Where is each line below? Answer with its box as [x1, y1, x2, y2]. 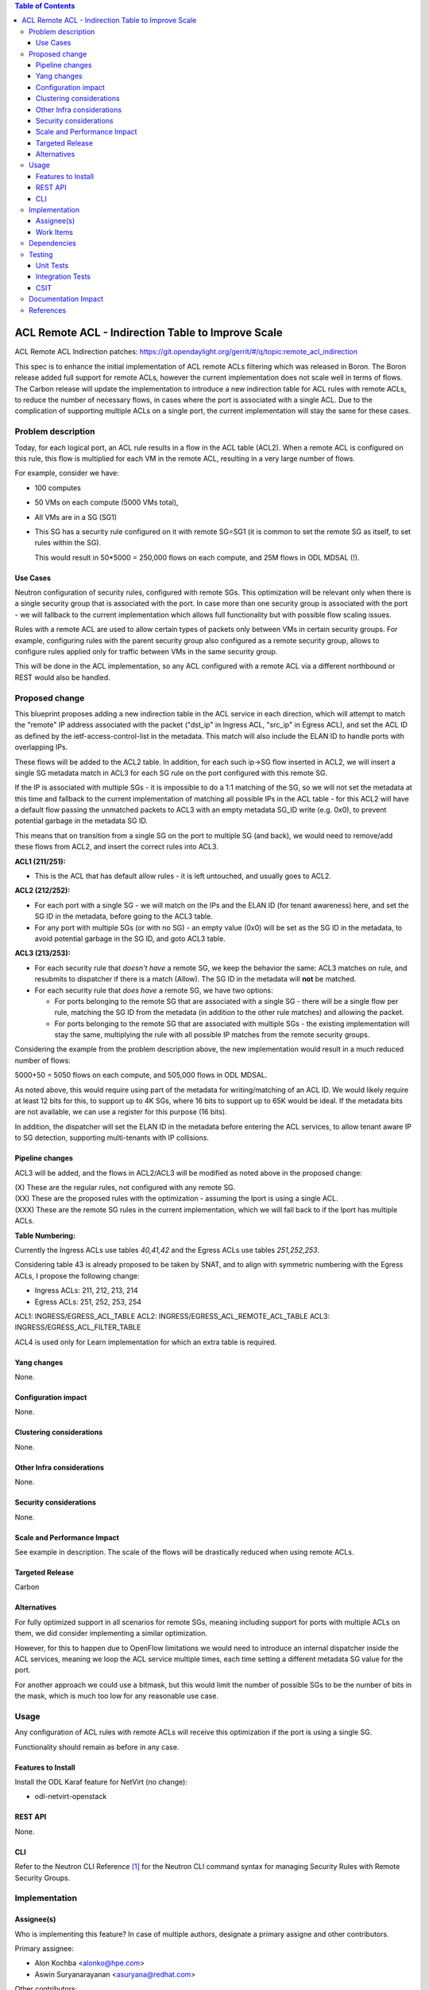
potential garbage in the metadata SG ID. [14, 816, 149, 825]
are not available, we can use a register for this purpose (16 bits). [14, 1107, 227, 1117]
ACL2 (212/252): [14, 886, 71, 895]
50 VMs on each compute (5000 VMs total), [34, 497, 179, 507]
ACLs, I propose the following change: [14, 1270, 140, 1281]
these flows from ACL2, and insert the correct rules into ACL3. [14, 842, 218, 852]
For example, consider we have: [14, 468, 119, 478]
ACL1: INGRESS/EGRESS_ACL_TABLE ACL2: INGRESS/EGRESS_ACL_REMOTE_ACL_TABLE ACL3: [14, 1311, 330, 1321]
